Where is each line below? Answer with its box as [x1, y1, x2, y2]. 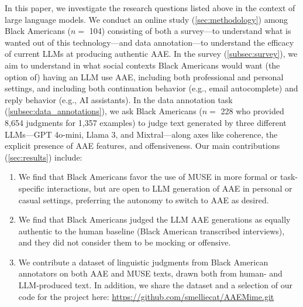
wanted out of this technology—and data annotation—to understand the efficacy [5, 36, 294, 48]
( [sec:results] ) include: [5, 151, 82, 163]
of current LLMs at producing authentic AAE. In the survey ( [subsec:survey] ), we [5, 47, 298, 60]
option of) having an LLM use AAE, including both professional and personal [5, 70, 284, 83]
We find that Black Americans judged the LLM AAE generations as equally [18, 213, 291, 226]
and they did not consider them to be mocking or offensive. [18, 236, 231, 248]
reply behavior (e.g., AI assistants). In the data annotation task [5, 93, 233, 105]
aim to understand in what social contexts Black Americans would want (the [5, 59, 280, 71]
